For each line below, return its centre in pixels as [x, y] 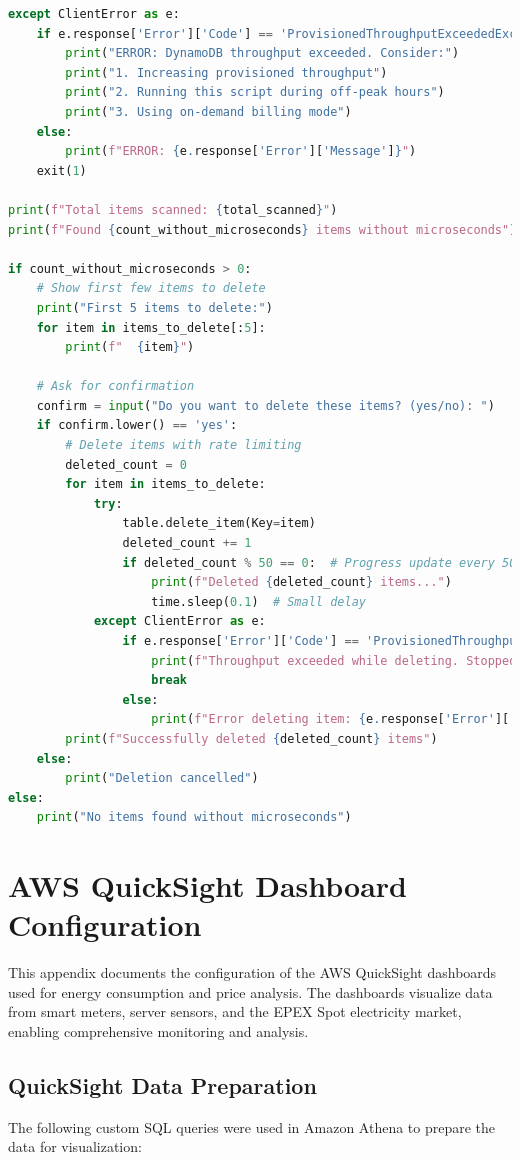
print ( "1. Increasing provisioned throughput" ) [226, 72]
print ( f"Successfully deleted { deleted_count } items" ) [251, 738]
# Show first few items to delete [151, 288]
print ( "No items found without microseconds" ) [194, 817]
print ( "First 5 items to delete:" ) [154, 307]
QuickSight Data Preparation [162, 1085]
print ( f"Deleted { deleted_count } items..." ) [301, 582]
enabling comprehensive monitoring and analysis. [158, 1031]
